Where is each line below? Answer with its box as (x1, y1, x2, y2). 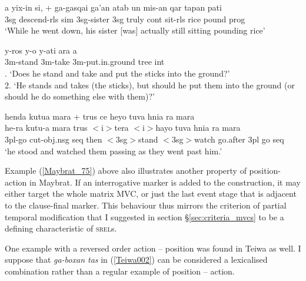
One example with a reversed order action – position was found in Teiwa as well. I (5, 242, 301, 254)
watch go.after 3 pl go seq (194, 133, 284, 145)
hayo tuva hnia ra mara (155, 121, 241, 134)
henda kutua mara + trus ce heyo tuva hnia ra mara (5, 110, 195, 122)
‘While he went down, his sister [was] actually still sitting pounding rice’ (5, 24, 265, 37)
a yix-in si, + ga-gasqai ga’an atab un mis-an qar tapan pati (5, 1, 222, 13)
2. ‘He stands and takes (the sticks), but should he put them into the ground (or (5, 78, 295, 91)
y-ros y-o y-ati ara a (5, 44, 77, 56)
